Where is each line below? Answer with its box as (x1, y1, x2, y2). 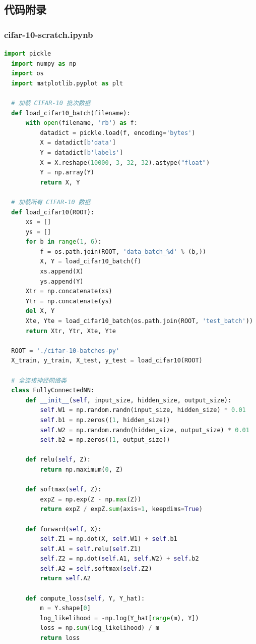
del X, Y (25, 307, 55, 315)
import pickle (4, 50, 51, 57)
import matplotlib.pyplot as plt (11, 79, 123, 87)
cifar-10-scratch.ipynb (4, 28, 93, 40)
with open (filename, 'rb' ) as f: (25, 119, 138, 127)
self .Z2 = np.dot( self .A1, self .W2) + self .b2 (40, 555, 199, 563)
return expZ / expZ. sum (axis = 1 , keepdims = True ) (40, 505, 203, 513)
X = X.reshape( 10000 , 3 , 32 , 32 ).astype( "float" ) (40, 159, 210, 166)
